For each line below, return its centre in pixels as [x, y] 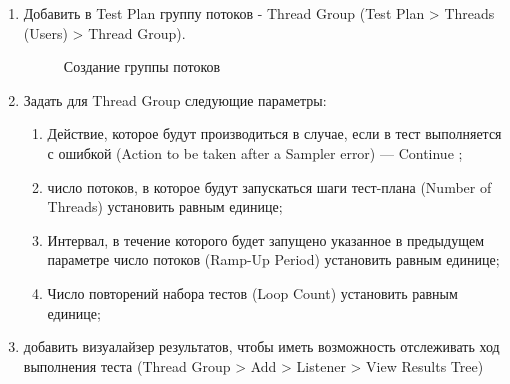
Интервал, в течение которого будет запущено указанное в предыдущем [266, 239]
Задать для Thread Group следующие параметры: [175, 99]
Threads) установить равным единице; [165, 206]
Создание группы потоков [142, 66]
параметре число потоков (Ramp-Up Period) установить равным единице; [273, 259]
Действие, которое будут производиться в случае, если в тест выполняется [274, 133]
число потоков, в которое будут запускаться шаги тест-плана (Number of [269, 186]
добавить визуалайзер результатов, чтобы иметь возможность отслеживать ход [261, 346]
